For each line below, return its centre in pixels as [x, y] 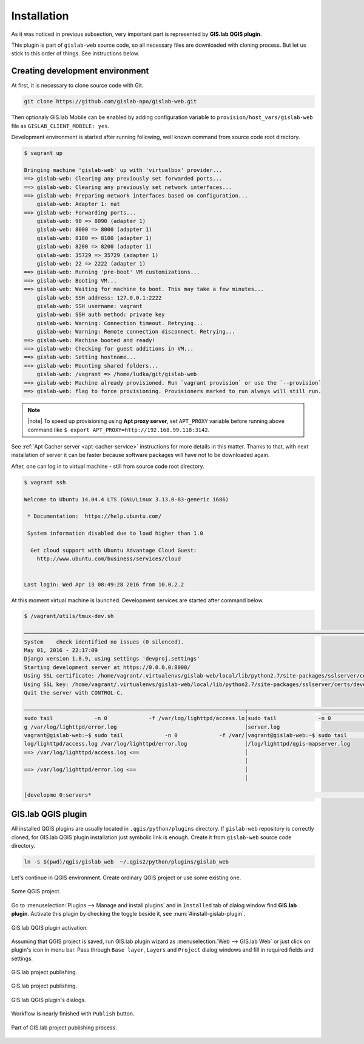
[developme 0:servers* [58, 795]
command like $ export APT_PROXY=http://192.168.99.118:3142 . [119, 430]
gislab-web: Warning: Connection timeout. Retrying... [120, 323]
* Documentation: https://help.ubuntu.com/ [95, 516]
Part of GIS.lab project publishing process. [64, 1028]
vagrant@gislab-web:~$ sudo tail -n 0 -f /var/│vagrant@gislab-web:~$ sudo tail [185, 735]
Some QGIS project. [36, 891]
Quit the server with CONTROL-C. [74, 693]
